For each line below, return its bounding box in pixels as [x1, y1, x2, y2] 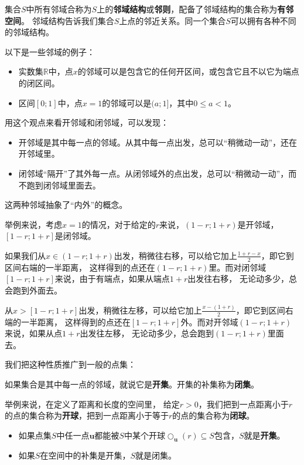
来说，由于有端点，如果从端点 [54, 272, 170, 285]
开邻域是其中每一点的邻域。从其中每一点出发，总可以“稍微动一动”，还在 [18, 136, 298, 148]
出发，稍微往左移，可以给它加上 [78, 304, 202, 316]
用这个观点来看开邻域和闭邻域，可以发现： [5, 116, 169, 129]
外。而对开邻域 [180, 315, 238, 328]
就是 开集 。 [244, 429, 285, 441]
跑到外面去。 [12, 284, 62, 296]
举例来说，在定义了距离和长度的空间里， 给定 [5, 397, 180, 410]
